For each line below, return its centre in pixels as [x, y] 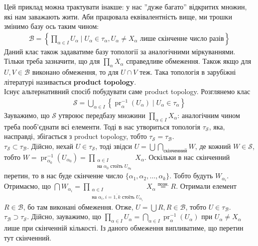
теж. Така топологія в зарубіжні [188, 72]
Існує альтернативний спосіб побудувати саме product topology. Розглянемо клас [127, 91]
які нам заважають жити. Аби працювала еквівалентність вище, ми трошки [118, 16]
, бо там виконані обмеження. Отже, [78, 206]
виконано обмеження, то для [75, 72]
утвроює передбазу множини [102, 115]
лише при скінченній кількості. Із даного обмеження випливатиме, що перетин [124, 228]
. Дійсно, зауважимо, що [64, 216]
